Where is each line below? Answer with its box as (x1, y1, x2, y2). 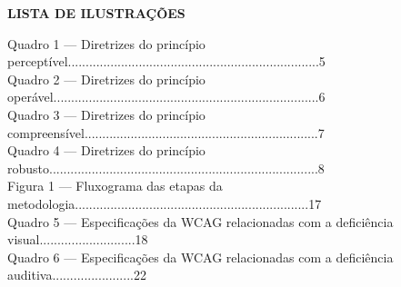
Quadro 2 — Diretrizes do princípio (7, 69, 206, 88)
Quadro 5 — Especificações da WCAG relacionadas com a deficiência (7, 212, 394, 231)
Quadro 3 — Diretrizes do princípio (7, 104, 206, 124)
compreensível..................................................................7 (7, 123, 325, 142)
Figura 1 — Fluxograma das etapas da (7, 176, 223, 195)
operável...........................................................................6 (7, 87, 326, 106)
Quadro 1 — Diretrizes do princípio (7, 34, 206, 53)
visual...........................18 (7, 230, 148, 249)
